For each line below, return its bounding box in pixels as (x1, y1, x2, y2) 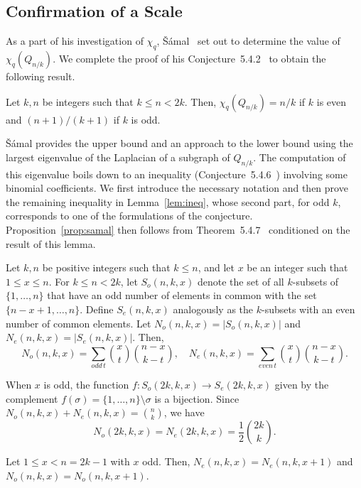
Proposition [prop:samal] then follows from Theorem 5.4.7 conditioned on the (6, 222, 350, 237)
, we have (163, 405, 205, 420)
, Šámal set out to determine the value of (156, 33, 340, 48)
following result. (6, 69, 75, 83)
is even (316, 94, 347, 109)
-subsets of (292, 273, 339, 288)
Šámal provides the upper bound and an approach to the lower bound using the (6, 136, 353, 151)
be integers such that (42, 94, 134, 109)
